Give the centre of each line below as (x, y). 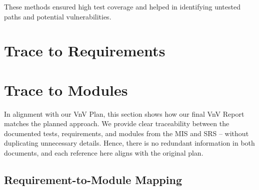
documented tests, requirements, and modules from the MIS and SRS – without (126, 133)
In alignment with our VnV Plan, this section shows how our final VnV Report (124, 113)
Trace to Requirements (85, 51)
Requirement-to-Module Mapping (93, 180)
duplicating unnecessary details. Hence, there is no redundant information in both (129, 143)
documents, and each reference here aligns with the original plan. (104, 153)
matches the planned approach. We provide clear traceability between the (117, 123)
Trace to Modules (66, 90)
